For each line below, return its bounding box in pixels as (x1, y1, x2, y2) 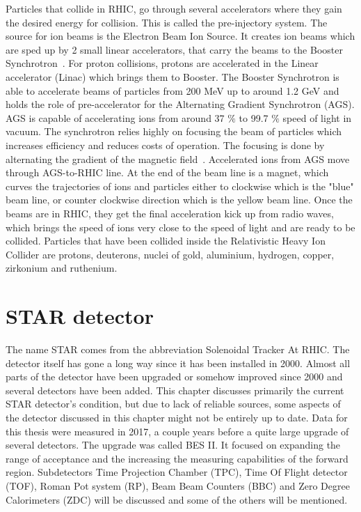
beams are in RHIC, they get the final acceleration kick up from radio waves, (6, 205, 334, 220)
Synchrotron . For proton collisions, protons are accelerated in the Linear (6, 56, 319, 70)
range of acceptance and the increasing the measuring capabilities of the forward (6, 451, 348, 465)
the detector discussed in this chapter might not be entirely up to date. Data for (6, 410, 348, 424)
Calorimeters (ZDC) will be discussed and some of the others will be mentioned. (6, 492, 348, 506)
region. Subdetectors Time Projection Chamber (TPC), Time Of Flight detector (6, 465, 348, 479)
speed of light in (282, 110, 352, 125)
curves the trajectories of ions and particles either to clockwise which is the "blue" (6, 178, 354, 193)
